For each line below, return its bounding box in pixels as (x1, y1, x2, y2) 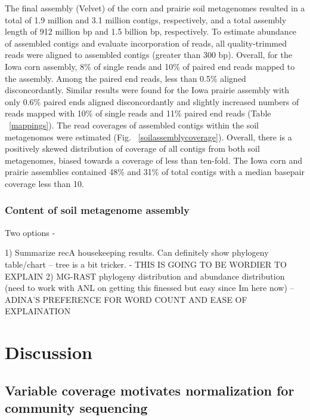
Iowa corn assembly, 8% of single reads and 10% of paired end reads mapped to (5, 60, 295, 72)
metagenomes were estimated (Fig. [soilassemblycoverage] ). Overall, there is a (5, 130, 292, 143)
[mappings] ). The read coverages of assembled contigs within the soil (9, 118, 259, 131)
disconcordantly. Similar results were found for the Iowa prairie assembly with (5, 84, 290, 96)
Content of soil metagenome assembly (5, 203, 190, 217)
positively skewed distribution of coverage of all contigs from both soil (5, 142, 260, 155)
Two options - (5, 226, 55, 238)
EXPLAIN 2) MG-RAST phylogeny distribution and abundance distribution (5, 269, 285, 282)
